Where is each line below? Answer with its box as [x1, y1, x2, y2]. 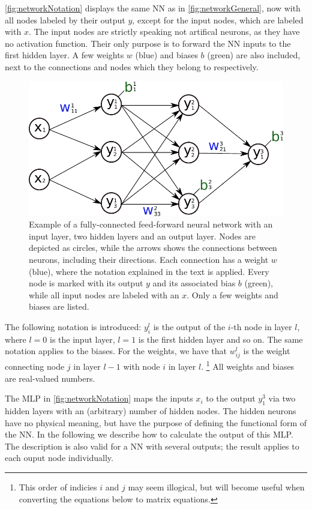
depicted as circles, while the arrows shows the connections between [29, 241, 277, 254]
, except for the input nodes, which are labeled [132, 13, 304, 26]
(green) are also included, [207, 49, 301, 61]
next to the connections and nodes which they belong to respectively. [5, 60, 259, 73]
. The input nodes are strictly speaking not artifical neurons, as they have [28, 25, 300, 38]
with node [123, 360, 160, 373]
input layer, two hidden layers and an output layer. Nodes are [29, 229, 256, 242]
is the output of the [153, 320, 226, 333]
